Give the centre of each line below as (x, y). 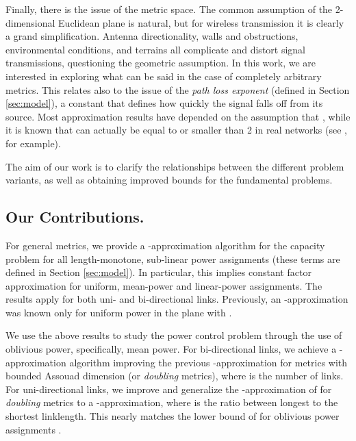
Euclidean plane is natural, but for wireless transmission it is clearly (201, 22)
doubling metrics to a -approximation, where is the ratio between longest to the (172, 402)
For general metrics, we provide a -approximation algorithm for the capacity (165, 245)
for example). (33, 143)
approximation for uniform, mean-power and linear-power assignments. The (164, 285)
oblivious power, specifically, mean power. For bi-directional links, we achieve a (171, 349)
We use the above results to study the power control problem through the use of (174, 335)
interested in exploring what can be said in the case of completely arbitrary (164, 76)
